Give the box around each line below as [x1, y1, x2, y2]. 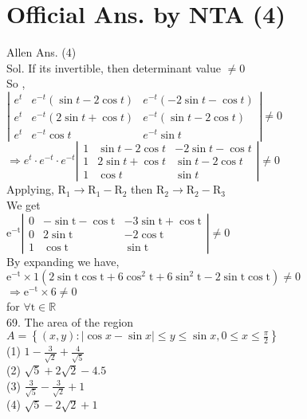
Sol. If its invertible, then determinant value [6, 59, 221, 76]
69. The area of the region [6, 313, 134, 330]
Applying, [6, 181, 54, 198]
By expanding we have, [6, 253, 120, 269]
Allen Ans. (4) [6, 44, 77, 61]
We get [6, 197, 41, 213]
